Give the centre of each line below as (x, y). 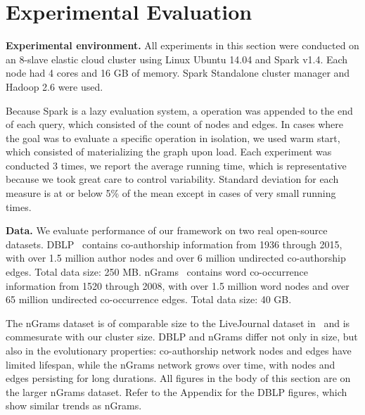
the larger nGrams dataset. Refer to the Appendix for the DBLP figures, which (177, 391)
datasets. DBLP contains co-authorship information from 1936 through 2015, (174, 244)
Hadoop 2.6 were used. (55, 86)
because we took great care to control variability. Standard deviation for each (172, 179)
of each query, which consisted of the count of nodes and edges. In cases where (174, 124)
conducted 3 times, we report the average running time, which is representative (176, 165)
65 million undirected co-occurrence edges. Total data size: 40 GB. (149, 299)
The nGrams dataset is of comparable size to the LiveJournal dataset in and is (178, 323)
